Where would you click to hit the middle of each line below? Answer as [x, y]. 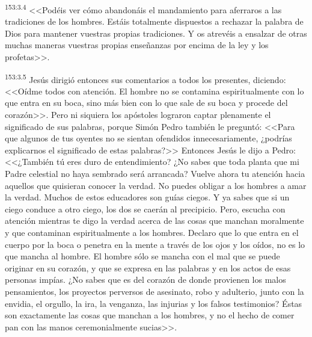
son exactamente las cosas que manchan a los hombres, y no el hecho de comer [150, 315]
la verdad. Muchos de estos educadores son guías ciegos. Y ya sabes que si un [147, 197]
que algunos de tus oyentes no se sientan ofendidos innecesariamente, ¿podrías [148, 138]
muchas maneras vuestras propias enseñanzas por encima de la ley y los [137, 45]
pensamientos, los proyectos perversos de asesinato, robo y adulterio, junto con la [154, 291]
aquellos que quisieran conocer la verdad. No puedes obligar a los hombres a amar [156, 185]
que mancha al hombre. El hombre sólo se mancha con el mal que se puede [142, 256]
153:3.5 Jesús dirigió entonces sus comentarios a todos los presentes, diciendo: [145, 78]
